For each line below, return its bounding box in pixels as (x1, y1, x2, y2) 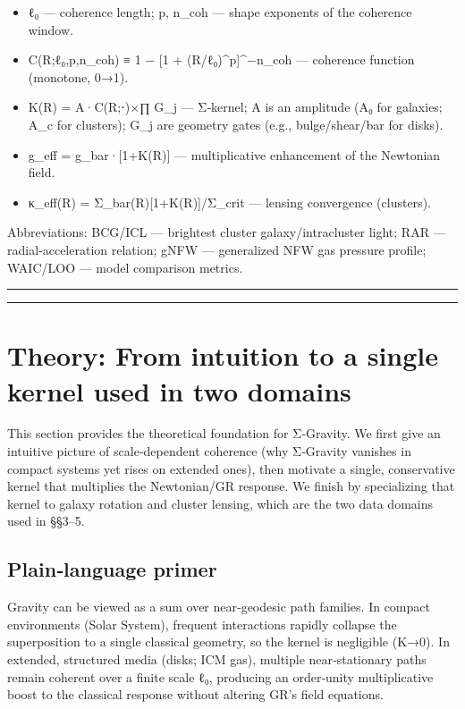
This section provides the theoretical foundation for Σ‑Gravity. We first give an (7, 424, 441, 443)
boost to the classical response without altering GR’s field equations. (7, 685, 384, 704)
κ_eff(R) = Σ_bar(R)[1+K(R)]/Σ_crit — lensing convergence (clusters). (28, 192, 431, 211)
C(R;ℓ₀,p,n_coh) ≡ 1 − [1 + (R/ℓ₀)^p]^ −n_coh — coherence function (28, 50, 415, 69)
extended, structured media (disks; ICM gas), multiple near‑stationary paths (7, 649, 427, 668)
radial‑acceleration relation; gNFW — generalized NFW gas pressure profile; (7, 240, 427, 258)
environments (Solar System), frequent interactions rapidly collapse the (7, 614, 397, 633)
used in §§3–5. (7, 511, 85, 530)
